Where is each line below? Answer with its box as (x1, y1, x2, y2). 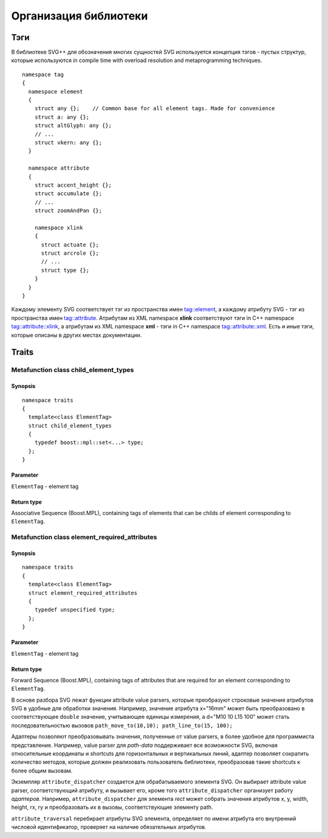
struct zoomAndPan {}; (34, 207, 103, 214)
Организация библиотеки (11, 9, 148, 23)
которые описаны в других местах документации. (11, 331, 142, 339)
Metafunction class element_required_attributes (11, 533, 157, 541)
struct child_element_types (28, 422, 112, 429)
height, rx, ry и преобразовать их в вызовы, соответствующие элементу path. (11, 803, 213, 811)
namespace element (28, 88, 83, 95)
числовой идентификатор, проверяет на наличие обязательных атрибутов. (11, 823, 207, 831)
